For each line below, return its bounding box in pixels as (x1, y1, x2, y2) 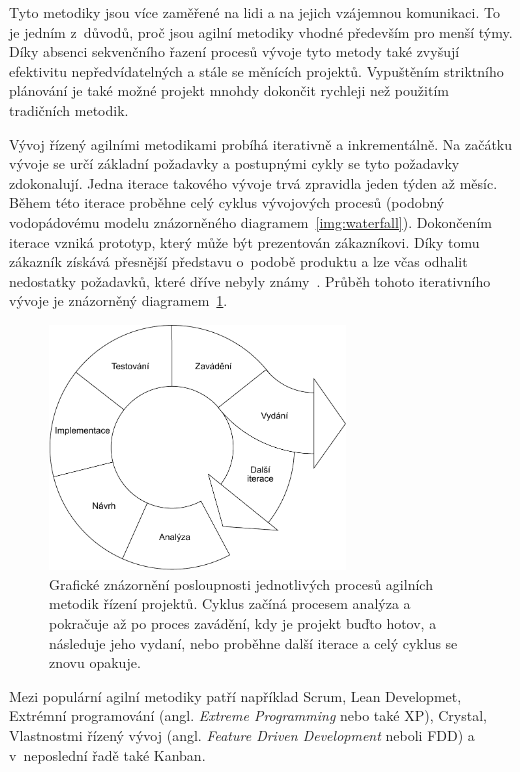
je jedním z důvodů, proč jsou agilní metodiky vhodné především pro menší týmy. (9, 21, 513, 42)
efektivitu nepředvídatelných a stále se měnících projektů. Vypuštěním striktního (9, 60, 504, 81)
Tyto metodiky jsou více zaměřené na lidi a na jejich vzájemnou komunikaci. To (9, 2, 500, 22)
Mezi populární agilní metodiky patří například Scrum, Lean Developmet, (9, 685, 462, 706)
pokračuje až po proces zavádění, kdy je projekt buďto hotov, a (49, 613, 437, 633)
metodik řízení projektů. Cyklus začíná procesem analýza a (49, 593, 411, 614)
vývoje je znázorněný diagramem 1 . (9, 290, 228, 311)
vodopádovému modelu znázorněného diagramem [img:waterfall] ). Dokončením (9, 211, 492, 232)
